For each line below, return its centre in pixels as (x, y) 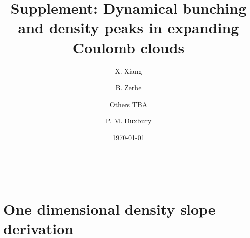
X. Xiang (128, 71)
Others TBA (128, 104)
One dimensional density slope (110, 209)
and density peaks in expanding (128, 28)
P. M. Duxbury (128, 121)
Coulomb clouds (128, 47)
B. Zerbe (128, 88)
